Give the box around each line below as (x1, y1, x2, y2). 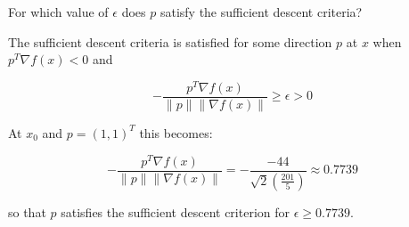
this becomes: (139, 123, 213, 142)
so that (8, 202, 46, 221)
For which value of (8, 3, 109, 20)
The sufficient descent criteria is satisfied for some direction (8, 32, 332, 51)
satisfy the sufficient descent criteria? (160, 3, 363, 20)
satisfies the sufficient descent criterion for (61, 202, 290, 221)
